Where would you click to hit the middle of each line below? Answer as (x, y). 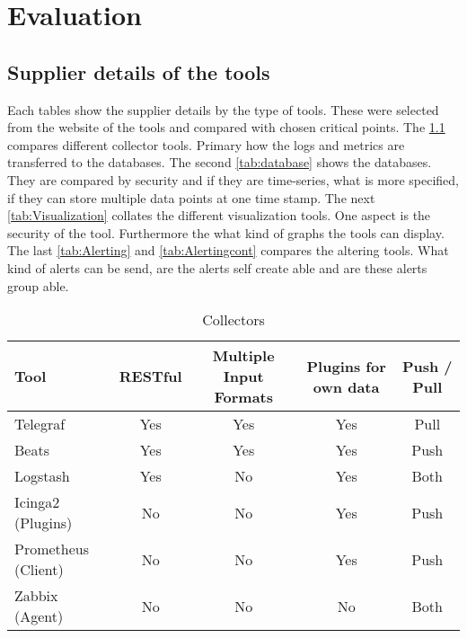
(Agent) (39, 616)
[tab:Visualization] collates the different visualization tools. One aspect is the (219, 215)
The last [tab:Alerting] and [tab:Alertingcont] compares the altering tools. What (228, 250)
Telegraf (40, 424)
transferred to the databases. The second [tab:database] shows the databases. (220, 162)
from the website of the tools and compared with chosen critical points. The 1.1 (226, 127)
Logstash (42, 476)
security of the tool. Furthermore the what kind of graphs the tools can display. (226, 232)
